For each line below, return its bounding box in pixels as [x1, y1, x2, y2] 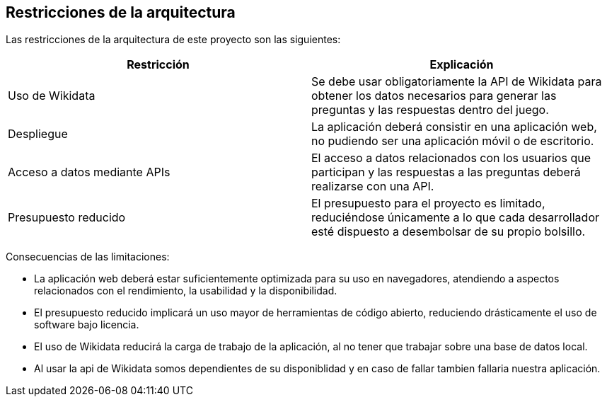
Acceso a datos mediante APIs [8, 165, 170, 180]
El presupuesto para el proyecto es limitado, [311, 196, 545, 211]
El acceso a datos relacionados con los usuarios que [311, 151, 591, 166]
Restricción [127, 57, 190, 72]
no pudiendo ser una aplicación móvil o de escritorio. [311, 134, 594, 149]
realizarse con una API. [311, 179, 434, 194]
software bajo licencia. [34, 318, 139, 331]
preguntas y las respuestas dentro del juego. [311, 103, 549, 117]
